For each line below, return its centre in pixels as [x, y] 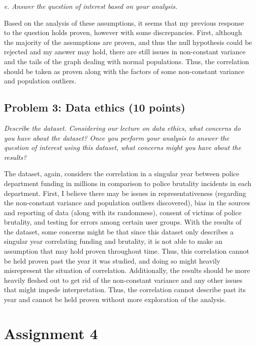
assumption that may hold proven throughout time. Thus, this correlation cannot [127, 251]
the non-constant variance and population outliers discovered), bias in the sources [127, 203]
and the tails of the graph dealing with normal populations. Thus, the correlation [127, 61]
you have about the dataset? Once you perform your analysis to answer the [117, 137]
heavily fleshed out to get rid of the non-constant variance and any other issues [123, 280]
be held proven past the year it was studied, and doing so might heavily [112, 260]
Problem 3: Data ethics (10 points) [95, 107]
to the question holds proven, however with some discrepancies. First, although [123, 32]
